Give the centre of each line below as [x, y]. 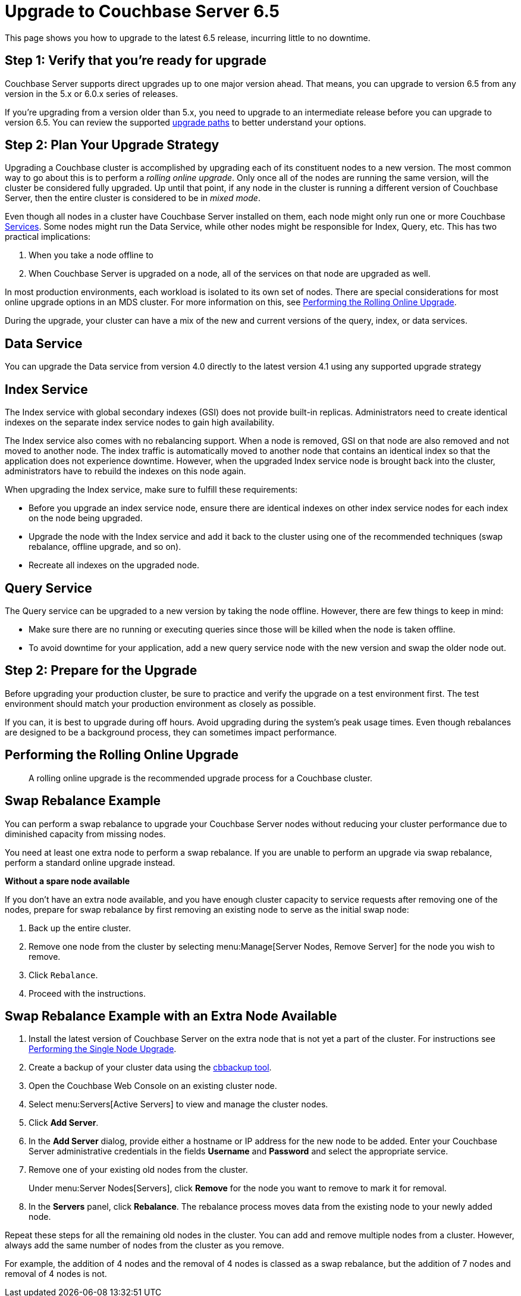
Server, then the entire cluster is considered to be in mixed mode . [133, 198]
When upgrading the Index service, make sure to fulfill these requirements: [151, 490]
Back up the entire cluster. [80, 928]
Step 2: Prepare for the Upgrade [101, 671]
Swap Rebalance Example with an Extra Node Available [171, 1016]
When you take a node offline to [91, 255]
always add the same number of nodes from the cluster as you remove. [145, 1245]
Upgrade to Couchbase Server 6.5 [142, 11]
